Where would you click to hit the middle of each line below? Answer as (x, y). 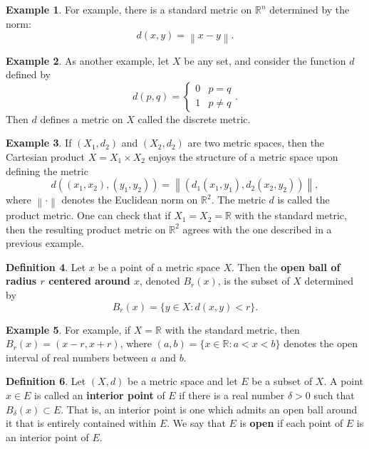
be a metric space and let (183, 381)
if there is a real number (232, 395)
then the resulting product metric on (86, 229)
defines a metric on (82, 118)
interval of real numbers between (77, 357)
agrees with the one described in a (257, 229)
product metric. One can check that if (88, 215)
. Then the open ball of (286, 266)
